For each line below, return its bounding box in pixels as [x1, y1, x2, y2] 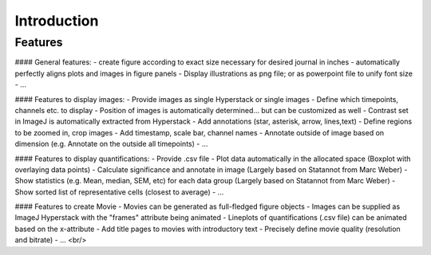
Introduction [14, 12, 99, 29]
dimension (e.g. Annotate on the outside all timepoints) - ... [14, 139, 208, 149]
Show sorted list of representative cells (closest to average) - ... [14, 187, 224, 197]
